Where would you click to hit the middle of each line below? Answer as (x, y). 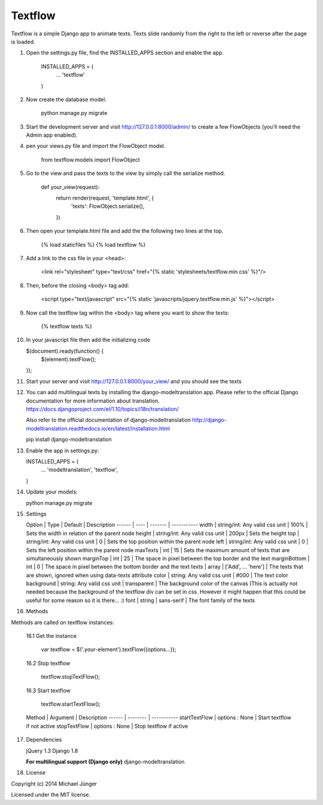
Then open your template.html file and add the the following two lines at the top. (125, 231)
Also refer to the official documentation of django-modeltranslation (109, 420)
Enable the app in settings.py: (63, 450)
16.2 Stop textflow (48, 663)
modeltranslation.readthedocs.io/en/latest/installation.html (98, 428)
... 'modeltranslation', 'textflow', (80, 470)
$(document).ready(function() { (65, 351)
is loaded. (23, 41)
